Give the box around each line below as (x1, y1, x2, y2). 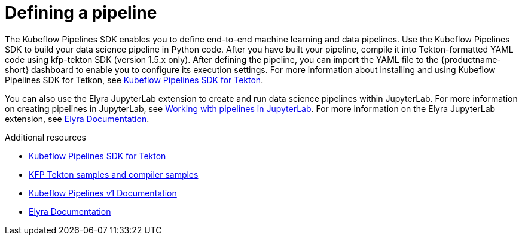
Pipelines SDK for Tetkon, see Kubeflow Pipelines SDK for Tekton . (5, 74, 264, 85)
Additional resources (5, 132, 86, 142)
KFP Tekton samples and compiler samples (29, 169, 199, 180)
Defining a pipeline (5, 2, 157, 23)
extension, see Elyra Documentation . (5, 113, 149, 124)
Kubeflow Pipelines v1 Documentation (29, 187, 177, 198)
